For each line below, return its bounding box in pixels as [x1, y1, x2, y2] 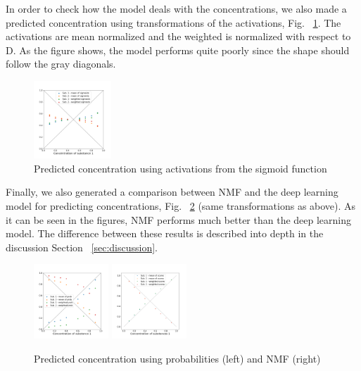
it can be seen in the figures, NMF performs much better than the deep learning [6, 212, 352, 227]
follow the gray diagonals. [6, 56, 116, 71]
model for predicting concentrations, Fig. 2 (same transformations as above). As [6, 198, 356, 213]
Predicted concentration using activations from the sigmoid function [34, 161, 327, 175]
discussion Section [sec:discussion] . [6, 239, 158, 254]
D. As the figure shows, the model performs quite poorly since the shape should [6, 42, 350, 57]
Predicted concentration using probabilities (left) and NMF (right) [34, 351, 321, 365]
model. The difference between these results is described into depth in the [6, 226, 324, 241]
